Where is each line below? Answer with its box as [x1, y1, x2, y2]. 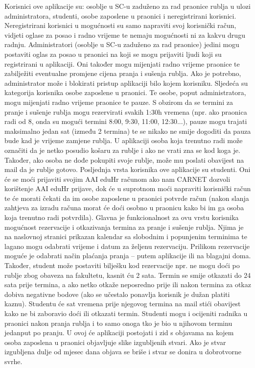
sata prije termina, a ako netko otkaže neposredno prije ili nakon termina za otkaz [4, 279, 251, 290]
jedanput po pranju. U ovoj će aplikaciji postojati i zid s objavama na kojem [4, 327, 234, 338]
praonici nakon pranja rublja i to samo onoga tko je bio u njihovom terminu [4, 318, 232, 328]
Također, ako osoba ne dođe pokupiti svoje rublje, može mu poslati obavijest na [4, 154, 244, 165]
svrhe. [4, 356, 23, 366]
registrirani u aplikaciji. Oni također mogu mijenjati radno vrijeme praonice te [4, 58, 240, 69]
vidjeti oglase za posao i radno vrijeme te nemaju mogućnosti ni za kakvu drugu [4, 29, 245, 40]
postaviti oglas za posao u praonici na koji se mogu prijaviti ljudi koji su [4, 49, 222, 59]
